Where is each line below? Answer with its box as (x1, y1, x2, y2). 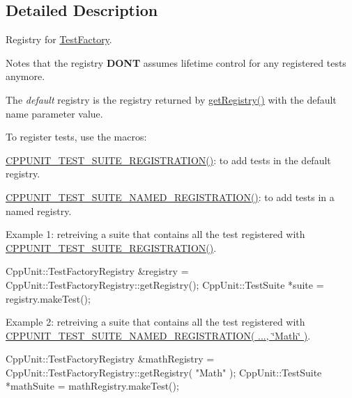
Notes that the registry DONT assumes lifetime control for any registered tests (6, 55, 346, 70)
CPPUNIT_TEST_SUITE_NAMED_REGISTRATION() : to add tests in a (6, 189, 335, 204)
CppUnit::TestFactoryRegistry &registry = (6, 264, 189, 278)
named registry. (6, 203, 72, 218)
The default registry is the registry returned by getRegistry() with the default (6, 92, 337, 106)
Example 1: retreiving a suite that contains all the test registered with (6, 227, 305, 241)
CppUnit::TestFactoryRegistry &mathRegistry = (6, 351, 215, 366)
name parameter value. (6, 106, 103, 120)
